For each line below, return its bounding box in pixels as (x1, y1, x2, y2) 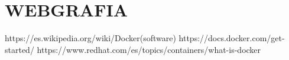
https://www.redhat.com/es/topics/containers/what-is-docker (37, 43, 261, 55)
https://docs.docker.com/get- (178, 32, 285, 44)
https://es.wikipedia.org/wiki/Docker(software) (5, 32, 176, 44)
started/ (5, 43, 34, 55)
